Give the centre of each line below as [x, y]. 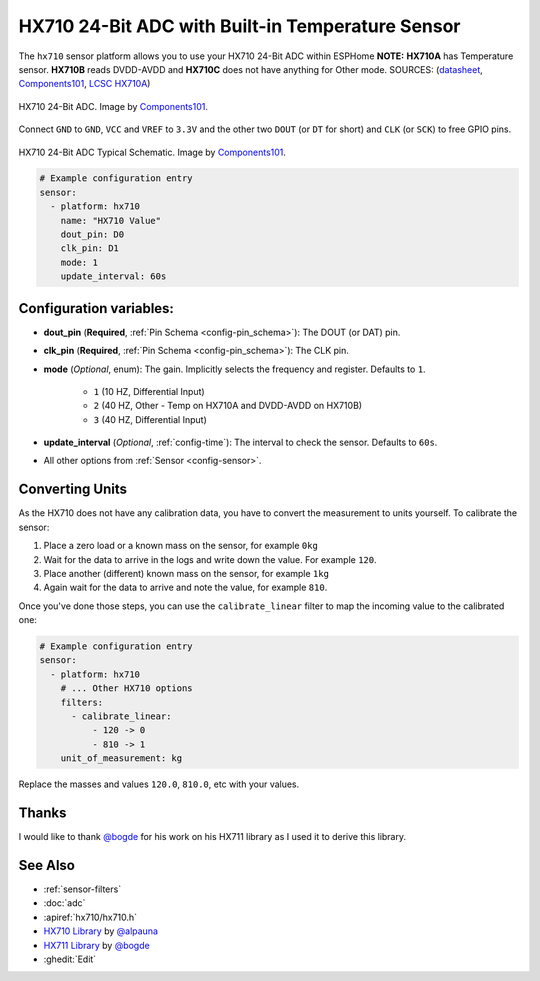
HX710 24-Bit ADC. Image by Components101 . [113, 106]
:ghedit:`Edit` [70, 959]
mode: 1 [79, 262]
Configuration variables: [96, 308]
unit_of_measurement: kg [121, 758]
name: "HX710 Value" [111, 220]
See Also [46, 865]
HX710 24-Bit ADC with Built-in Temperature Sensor [239, 26]
